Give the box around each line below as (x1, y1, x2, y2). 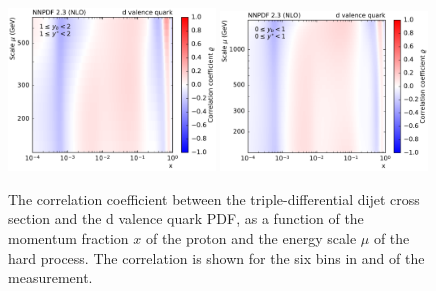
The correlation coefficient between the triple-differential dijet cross (8, 188, 420, 209)
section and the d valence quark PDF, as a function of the (8, 208, 364, 229)
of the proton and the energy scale (145, 228, 357, 249)
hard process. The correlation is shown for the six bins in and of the (8, 247, 425, 268)
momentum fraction (8, 228, 129, 249)
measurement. (8, 267, 93, 288)
